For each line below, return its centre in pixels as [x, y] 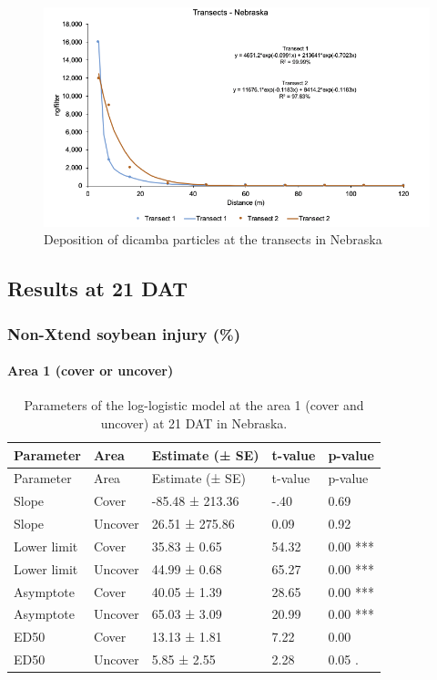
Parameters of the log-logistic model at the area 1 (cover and [194, 405]
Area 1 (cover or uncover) [91, 371]
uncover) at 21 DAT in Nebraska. [194, 422]
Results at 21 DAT [98, 288]
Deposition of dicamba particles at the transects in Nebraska [213, 239]
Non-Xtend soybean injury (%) [124, 333]
